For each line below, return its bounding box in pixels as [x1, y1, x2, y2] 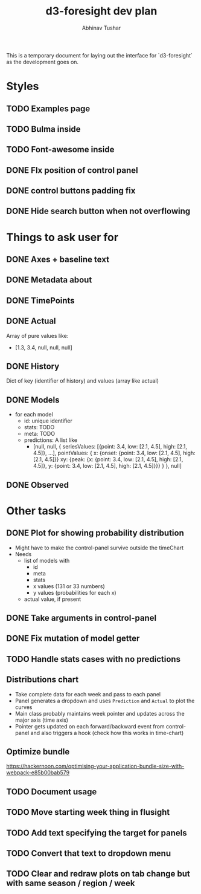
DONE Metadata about [6, 275, 92, 285]
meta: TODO [24, 430, 56, 438]
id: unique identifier [24, 417, 72, 424]
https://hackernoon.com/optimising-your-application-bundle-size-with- [6, 763, 185, 770]
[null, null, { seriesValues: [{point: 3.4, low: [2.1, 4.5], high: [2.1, [33, 443, 188, 450]
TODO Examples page [6, 103, 91, 114]
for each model [14, 411, 53, 418]
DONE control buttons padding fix [6, 186, 136, 196]
